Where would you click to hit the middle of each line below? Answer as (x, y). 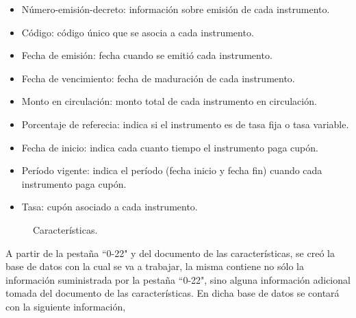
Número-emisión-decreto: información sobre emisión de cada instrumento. (176, 9)
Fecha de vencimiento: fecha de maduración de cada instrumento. (158, 78)
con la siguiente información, (66, 306)
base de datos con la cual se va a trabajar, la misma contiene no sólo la (155, 266)
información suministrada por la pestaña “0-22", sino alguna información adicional (178, 279)
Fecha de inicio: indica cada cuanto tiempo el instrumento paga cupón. (170, 147)
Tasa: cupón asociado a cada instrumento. (110, 207)
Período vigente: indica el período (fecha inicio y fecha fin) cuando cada (172, 170)
